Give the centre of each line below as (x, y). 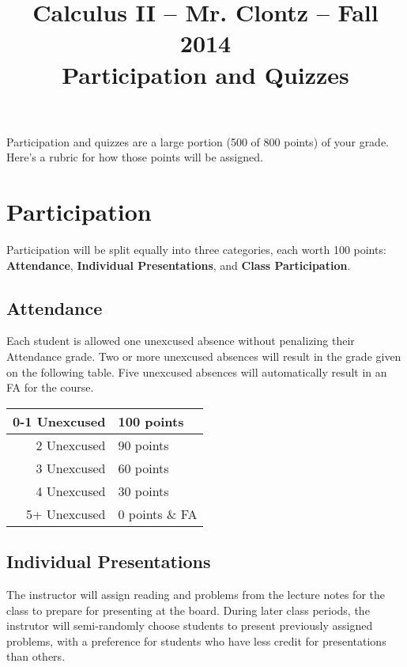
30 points (143, 491)
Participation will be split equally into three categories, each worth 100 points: (196, 250)
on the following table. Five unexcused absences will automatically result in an (197, 371)
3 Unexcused (71, 468)
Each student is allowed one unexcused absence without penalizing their (181, 341)
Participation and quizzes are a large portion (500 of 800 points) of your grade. (198, 141)
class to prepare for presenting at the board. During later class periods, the (188, 610)
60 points (143, 468)
